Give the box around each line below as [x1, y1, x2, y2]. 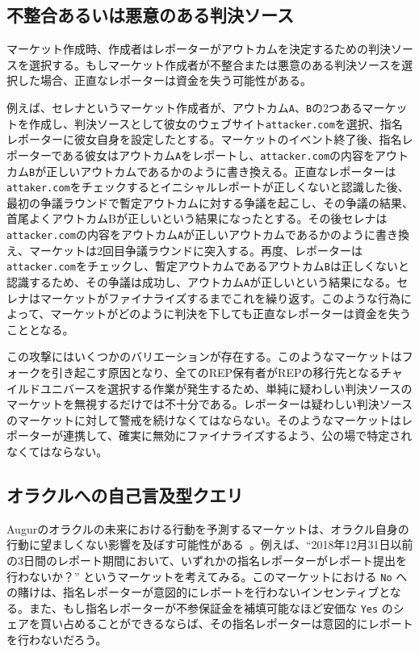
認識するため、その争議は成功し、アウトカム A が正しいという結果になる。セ [6, 273, 409, 290]
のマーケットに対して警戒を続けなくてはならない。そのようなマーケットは [6, 411, 401, 428]
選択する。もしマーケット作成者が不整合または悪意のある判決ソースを [28, 56, 402, 73]
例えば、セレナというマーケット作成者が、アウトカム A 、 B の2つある [6, 98, 362, 115]
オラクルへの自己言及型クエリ [6, 482, 244, 507]
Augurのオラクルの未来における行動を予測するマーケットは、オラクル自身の [6, 520, 409, 537]
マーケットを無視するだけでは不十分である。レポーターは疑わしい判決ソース [6, 396, 413, 412]
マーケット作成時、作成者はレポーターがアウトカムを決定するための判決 [6, 40, 391, 57]
